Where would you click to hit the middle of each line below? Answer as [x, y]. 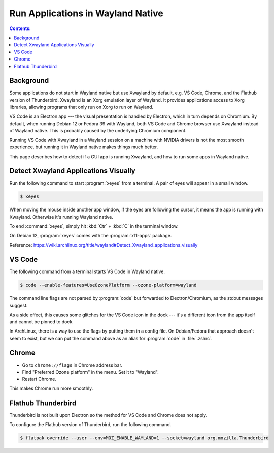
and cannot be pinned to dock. [41, 322]
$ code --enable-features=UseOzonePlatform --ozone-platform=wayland [108, 285]
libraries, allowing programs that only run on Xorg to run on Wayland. [81, 107]
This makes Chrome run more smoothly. [51, 388]
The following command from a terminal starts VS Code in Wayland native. [87, 271]
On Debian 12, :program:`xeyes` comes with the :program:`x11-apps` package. [91, 235]
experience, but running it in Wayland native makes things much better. [84, 147]
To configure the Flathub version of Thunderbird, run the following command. [90, 425]
